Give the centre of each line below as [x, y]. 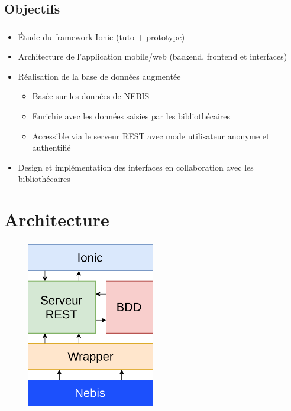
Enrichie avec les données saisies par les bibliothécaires [131, 116]
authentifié [51, 147]
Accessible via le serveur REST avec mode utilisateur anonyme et [151, 136]
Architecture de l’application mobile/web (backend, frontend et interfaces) [153, 56]
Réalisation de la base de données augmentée [99, 76]
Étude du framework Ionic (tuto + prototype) [101, 36]
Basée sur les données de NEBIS [91, 96]
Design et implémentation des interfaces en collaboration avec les [136, 167]
